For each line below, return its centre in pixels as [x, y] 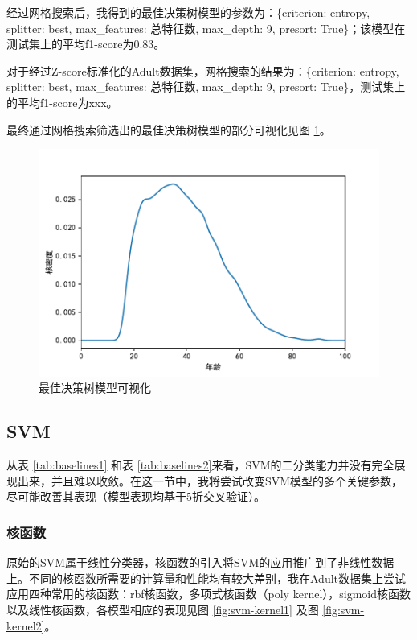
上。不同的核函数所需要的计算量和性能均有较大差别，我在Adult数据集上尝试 [206, 578]
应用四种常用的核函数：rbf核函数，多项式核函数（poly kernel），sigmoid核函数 [209, 594]
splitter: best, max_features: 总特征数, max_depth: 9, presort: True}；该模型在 [206, 28]
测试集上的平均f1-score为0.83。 [86, 44]
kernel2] [26, 625]
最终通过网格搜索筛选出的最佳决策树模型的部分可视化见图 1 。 [169, 129]
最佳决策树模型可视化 [95, 388]
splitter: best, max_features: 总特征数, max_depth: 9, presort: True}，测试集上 [206, 87]
